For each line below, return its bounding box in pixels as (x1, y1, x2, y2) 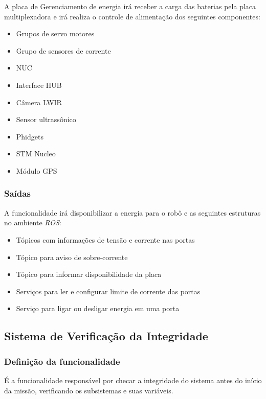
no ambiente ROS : (4, 217, 61, 228)
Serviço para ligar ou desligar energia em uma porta (16, 303, 180, 314)
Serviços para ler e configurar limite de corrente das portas (16, 286, 201, 296)
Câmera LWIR (16, 97, 62, 107)
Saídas (4, 187, 31, 200)
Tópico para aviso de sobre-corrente (16, 251, 128, 262)
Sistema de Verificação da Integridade (4, 328, 208, 344)
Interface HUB (16, 79, 62, 90)
